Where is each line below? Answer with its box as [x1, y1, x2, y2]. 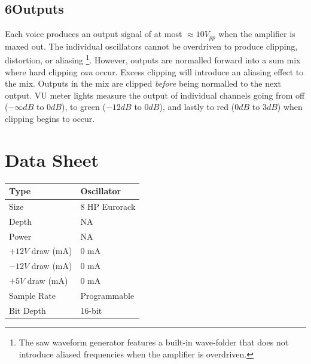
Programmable [80, 289, 135, 301]
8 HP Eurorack [80, 200, 136, 212]
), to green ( [61, 100, 106, 113]
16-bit [80, 304, 102, 316]
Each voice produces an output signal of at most [5, 27, 182, 40]
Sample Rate [9, 289, 56, 301]
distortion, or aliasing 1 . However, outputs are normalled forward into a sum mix [5, 52, 301, 66]
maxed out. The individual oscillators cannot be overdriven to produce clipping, [5, 39, 298, 52]
